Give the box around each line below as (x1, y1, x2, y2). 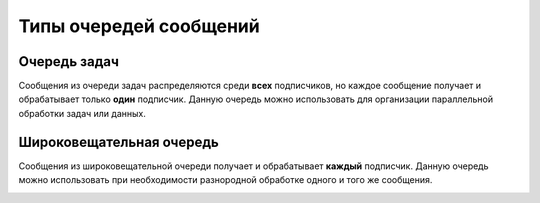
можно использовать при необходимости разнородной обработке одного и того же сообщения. (18, 174, 433, 186)
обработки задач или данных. (18, 107, 147, 119)
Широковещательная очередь (18, 133, 219, 150)
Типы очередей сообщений (18, 15, 260, 37)
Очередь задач (18, 53, 120, 70)
